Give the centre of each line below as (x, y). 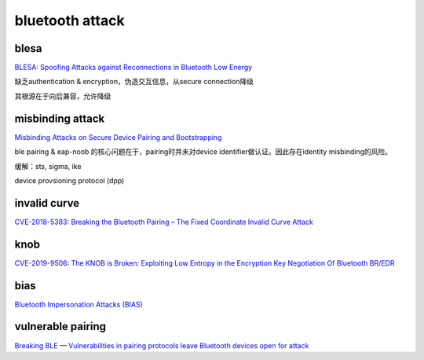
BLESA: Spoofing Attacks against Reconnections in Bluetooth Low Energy (133, 68)
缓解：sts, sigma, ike (48, 166)
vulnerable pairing (60, 327)
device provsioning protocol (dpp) (69, 180)
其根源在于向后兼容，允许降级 (63, 96)
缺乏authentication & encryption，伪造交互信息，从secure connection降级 (134, 82)
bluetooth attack (69, 20)
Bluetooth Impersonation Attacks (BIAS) (79, 304)
